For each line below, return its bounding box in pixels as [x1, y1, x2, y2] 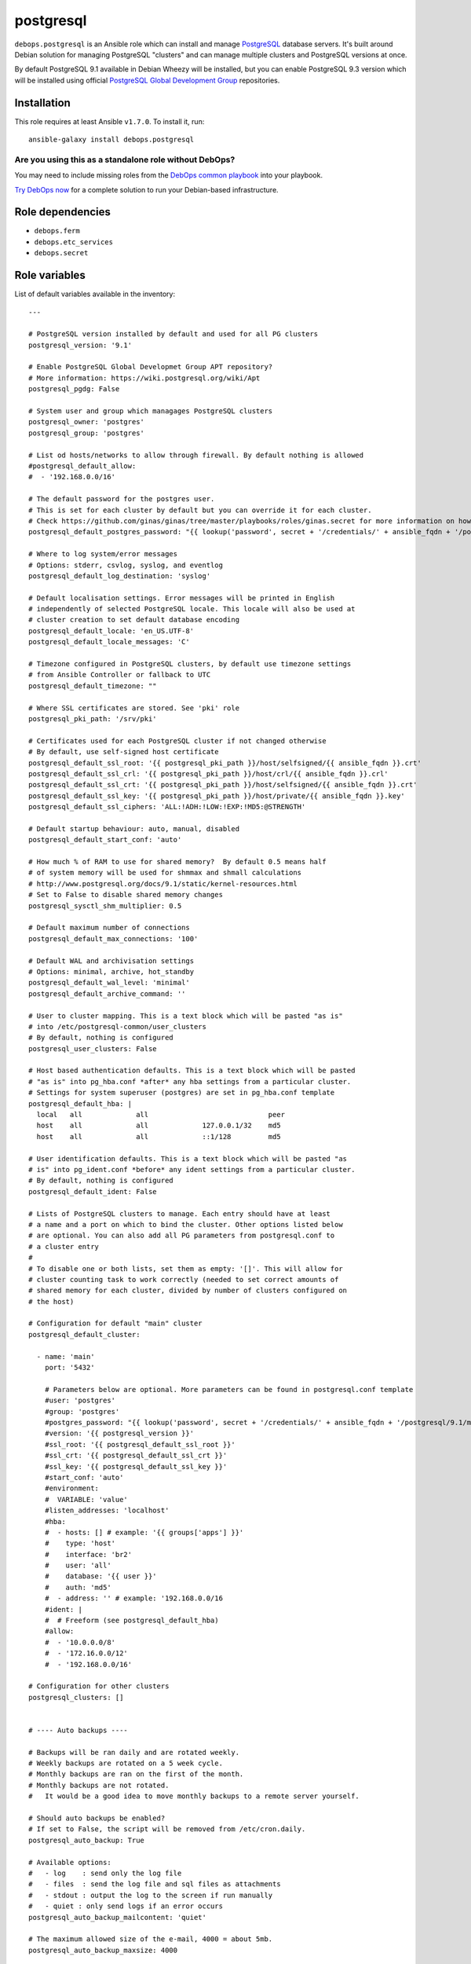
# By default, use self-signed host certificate [28, 747, 219, 757]
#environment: [44, 1484, 100, 1493]
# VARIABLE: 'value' [44, 1495, 129, 1504]
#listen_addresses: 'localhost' [44, 1506, 170, 1515]
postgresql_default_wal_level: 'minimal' [28, 978, 190, 987]
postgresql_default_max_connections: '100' [28, 934, 199, 943]
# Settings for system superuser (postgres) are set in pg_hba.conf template [28, 1088, 335, 1097]
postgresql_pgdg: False [28, 385, 120, 394]
